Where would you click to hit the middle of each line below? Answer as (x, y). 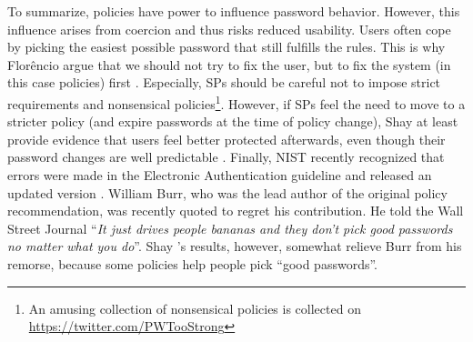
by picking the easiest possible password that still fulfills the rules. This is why (226, 47)
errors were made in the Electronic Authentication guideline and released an (220, 175)
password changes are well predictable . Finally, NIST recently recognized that (226, 157)
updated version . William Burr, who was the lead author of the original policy (227, 192)
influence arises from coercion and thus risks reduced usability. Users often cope (229, 29)
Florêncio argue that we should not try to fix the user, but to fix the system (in (229, 64)
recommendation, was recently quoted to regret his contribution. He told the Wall (236, 211)
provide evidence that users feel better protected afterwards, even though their (226, 139)
